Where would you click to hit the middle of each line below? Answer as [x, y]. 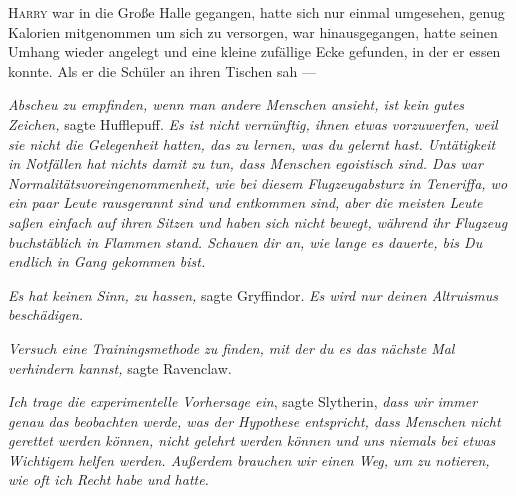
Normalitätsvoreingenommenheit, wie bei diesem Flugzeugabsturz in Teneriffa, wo [258, 182]
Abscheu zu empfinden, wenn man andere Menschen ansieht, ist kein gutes [236, 104]
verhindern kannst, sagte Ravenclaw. [120, 367]
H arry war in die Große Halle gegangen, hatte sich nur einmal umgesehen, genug [256, 12]
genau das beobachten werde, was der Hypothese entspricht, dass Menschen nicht [254, 420]
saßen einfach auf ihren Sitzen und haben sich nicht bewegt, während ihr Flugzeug [258, 221]
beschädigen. [46, 314]
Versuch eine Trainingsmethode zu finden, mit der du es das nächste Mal [231, 347]
